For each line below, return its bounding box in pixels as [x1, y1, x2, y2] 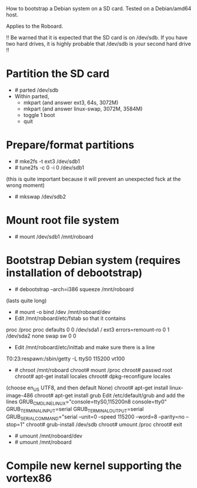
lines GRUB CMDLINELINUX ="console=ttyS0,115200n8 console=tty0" [6, 398, 167, 406]
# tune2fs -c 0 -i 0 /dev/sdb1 [14, 164, 84, 171]
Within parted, [14, 92, 49, 99]
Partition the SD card [6, 67, 110, 81]
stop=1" [6, 420, 25, 428]
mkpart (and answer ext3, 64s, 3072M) [23, 99, 119, 106]
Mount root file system [6, 214, 119, 227]
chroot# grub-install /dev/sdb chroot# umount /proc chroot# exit [26, 420, 182, 428]
